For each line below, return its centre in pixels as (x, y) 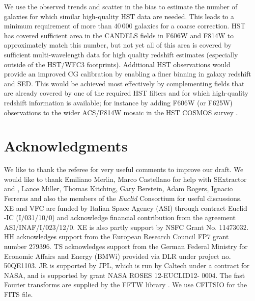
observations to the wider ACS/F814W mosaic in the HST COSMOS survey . (121, 112)
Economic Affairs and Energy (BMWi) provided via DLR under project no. (117, 256)
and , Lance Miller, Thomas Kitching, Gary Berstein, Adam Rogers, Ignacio (118, 188)
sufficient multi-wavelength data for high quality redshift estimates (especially (121, 54)
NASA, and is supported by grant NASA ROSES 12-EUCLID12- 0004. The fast (125, 275)
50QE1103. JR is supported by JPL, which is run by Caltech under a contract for (127, 265)
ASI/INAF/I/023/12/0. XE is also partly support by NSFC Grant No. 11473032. (126, 227)
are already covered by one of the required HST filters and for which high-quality (126, 93)
